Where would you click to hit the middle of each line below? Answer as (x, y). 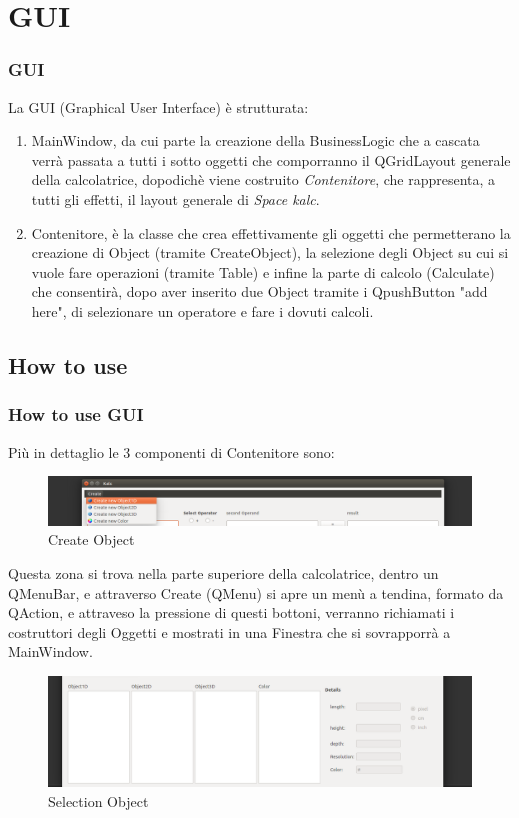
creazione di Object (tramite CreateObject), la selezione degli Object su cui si (270, 252)
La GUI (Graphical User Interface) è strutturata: (158, 106)
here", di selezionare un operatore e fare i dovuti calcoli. (202, 310)
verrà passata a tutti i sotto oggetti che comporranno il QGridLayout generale (271, 159)
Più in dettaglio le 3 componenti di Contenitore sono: (171, 451)
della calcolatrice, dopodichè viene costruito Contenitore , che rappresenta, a (263, 179)
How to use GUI (76, 414)
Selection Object (98, 800)
